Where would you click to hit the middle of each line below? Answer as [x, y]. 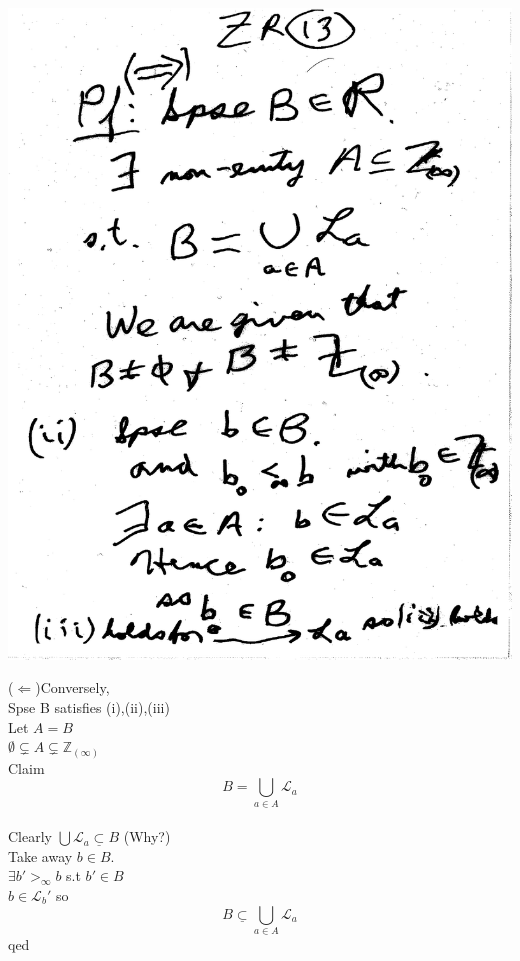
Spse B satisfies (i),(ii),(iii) [89, 707]
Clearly [30, 836]
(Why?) [147, 836]
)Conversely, [72, 687]
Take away [40, 855]
